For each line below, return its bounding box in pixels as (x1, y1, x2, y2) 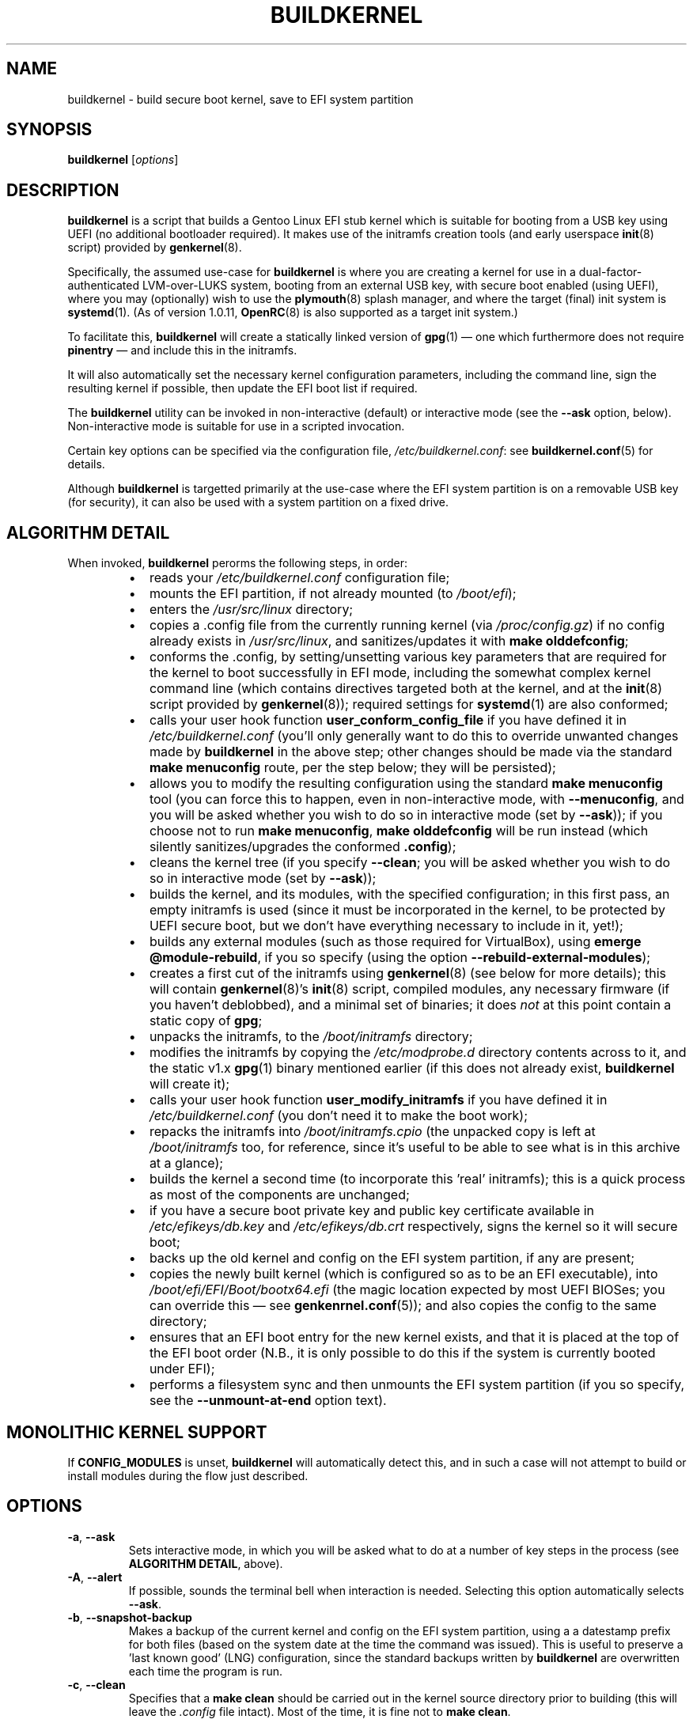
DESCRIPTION (6, 180, 119, 200)
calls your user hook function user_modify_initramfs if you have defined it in (149, 1092, 608, 1108)
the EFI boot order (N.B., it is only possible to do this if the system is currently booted (149, 1345, 656, 1361)
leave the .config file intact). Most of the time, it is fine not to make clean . (128, 1704, 511, 1718)
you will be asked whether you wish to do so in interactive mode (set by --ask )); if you (149, 807, 663, 824)
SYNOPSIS (6, 119, 93, 140)
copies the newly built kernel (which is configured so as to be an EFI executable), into (149, 1266, 658, 1282)
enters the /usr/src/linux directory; (149, 601, 354, 618)
